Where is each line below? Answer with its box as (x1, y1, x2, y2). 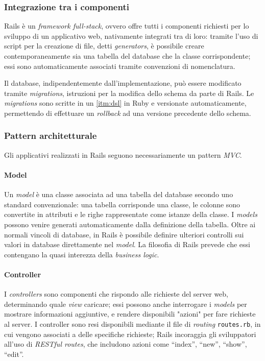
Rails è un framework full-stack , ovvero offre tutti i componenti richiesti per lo (4, 20, 249, 31)
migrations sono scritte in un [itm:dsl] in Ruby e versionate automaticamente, (4, 98, 247, 108)
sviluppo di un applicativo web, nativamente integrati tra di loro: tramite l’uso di (4, 30, 258, 41)
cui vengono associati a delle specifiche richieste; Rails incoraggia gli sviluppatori (4, 328, 256, 339)
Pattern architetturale (4, 129, 97, 142)
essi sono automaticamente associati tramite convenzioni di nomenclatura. (4, 60, 235, 71)
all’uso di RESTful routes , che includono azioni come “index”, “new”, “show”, (4, 339, 247, 349)
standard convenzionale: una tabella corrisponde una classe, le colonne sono (4, 199, 240, 209)
